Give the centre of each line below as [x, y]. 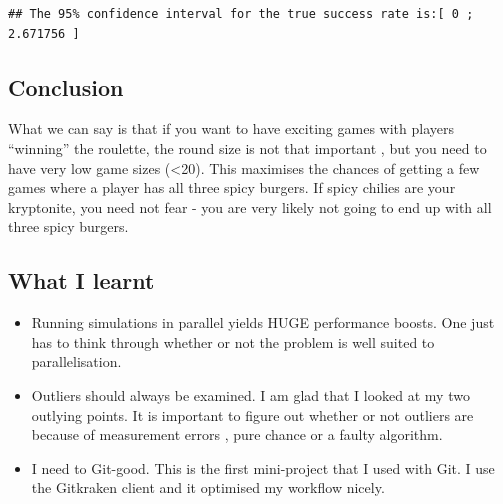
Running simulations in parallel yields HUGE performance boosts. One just [263, 322]
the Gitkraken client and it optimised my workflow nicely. [208, 487]
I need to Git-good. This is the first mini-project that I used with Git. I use [263, 467]
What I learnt [81, 280]
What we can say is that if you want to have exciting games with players [231, 128]
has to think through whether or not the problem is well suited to [233, 341]
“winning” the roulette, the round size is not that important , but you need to [247, 147]
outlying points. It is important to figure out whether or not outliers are [252, 414]
